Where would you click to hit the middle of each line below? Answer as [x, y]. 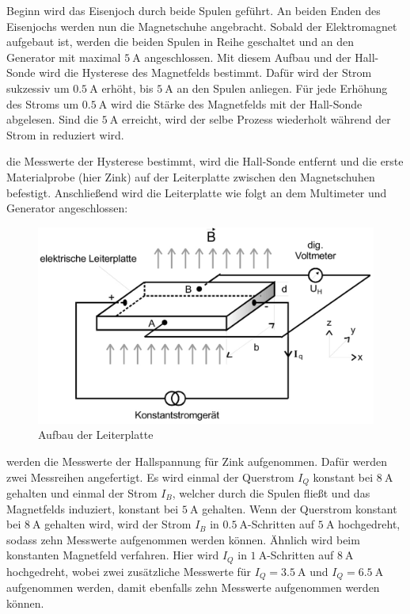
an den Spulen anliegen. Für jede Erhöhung [282, 88]
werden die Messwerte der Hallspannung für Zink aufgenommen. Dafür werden [197, 461]
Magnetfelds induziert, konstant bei [93, 508]
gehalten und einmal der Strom [82, 492]
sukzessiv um [38, 88]
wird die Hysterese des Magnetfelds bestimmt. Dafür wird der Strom [205, 72]
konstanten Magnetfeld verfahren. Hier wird [113, 555]
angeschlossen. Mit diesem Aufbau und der [248, 57]
